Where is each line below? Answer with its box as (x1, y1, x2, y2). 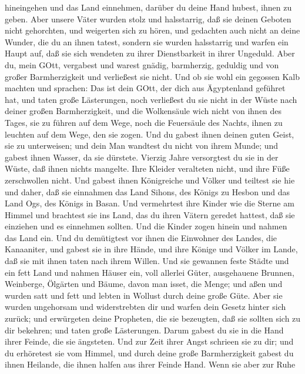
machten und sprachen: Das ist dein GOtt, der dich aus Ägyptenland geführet (5, 82, 286, 94)
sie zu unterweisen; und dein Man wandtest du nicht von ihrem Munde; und (5, 139, 279, 152)
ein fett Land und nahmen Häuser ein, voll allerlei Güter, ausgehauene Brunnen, (5, 266, 294, 278)
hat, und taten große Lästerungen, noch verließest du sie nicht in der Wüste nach (5, 93, 297, 105)
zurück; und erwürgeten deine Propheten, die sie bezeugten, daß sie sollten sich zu (5, 312, 301, 325)
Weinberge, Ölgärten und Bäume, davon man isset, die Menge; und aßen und (5, 278, 283, 290)
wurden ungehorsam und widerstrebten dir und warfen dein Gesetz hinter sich (5, 300, 286, 313)
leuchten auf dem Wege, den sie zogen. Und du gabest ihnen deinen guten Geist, (5, 128, 294, 140)
